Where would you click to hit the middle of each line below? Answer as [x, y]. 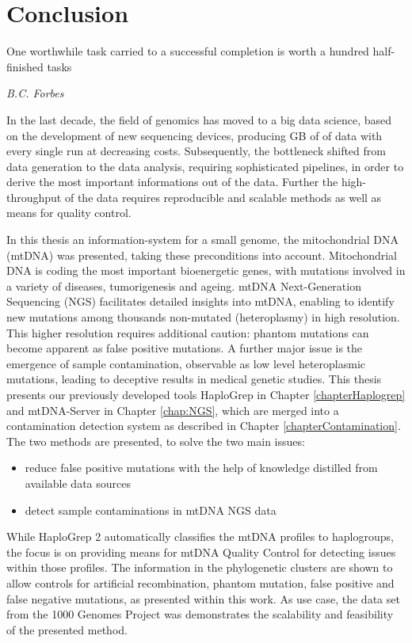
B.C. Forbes [35, 93]
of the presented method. [67, 629]
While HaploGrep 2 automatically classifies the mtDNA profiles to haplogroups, [200, 536]
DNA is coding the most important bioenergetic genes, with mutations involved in [206, 270]
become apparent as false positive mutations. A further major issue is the [185, 348]
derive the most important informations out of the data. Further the [172, 182]
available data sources [78, 483]
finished [25, 66]
